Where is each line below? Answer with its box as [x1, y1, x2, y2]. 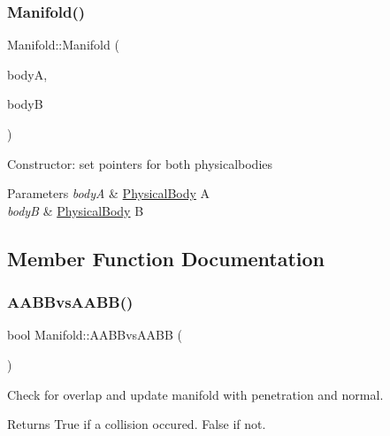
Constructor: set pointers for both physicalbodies [7, 154, 273, 172]
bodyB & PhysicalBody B [7, 201, 144, 219]
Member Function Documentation [7, 244, 325, 272]
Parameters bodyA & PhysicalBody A [7, 184, 210, 203]
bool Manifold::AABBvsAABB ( [7, 325, 183, 344]
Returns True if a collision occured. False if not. [7, 415, 266, 433]
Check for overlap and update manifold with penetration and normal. [7, 385, 384, 403]
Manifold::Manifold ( [7, 35, 119, 54]
